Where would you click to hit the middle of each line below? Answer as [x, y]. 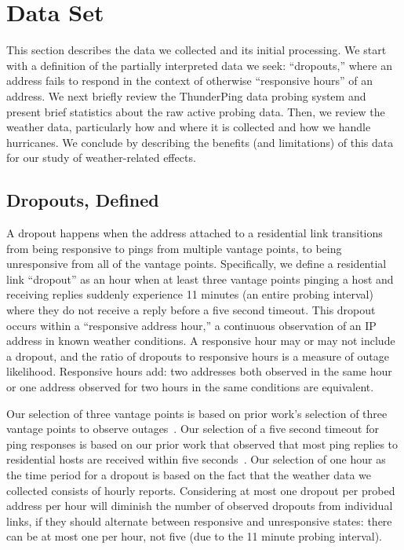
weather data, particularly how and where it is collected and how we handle [189, 127]
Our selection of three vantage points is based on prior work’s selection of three [197, 413]
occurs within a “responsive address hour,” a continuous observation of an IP [191, 325]
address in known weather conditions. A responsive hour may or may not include [201, 341]
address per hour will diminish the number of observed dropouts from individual [200, 506]
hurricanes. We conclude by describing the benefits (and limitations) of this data [200, 142]
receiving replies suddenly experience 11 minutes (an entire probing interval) [190, 294]
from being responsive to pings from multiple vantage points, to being [174, 248]
